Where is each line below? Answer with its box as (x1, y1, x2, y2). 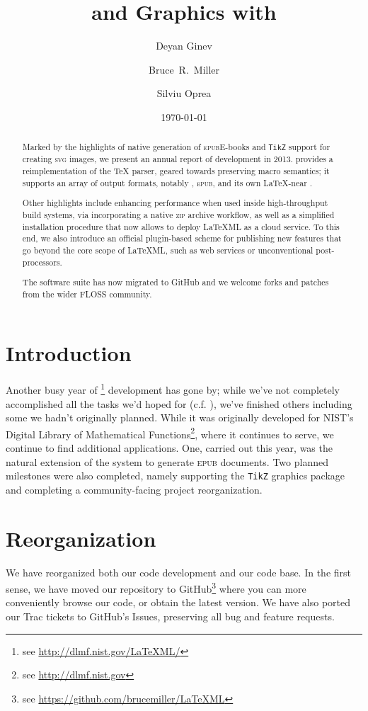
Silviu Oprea (156, 86, 212, 101)
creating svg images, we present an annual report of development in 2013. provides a (22, 153, 333, 165)
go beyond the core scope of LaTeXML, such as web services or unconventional (22, 244, 314, 256)
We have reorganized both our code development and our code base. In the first (6, 564, 352, 579)
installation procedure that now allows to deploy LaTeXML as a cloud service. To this (22, 220, 340, 232)
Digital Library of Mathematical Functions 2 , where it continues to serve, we (6, 424, 334, 441)
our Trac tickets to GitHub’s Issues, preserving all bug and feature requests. (6, 609, 335, 624)
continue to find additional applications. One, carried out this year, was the (6, 440, 333, 455)
